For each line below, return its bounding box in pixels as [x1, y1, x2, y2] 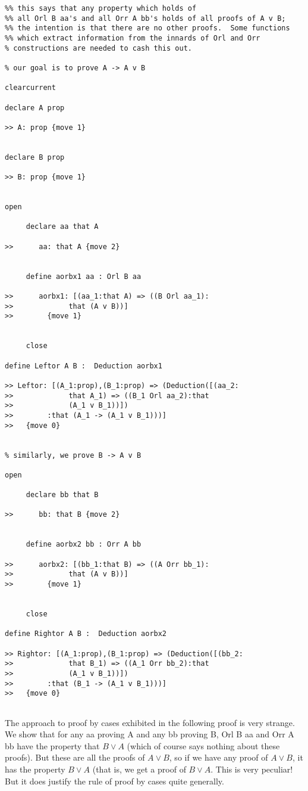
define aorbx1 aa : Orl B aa [26, 272, 142, 281]
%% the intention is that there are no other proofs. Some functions [5, 24, 290, 33]
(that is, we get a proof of [92, 762, 186, 775]
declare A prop [5, 103, 65, 112]
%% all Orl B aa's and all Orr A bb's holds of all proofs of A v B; [5, 14, 286, 23]
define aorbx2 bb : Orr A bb [26, 540, 142, 549]
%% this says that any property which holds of [5, 4, 197, 13]
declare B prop [5, 153, 65, 162]
